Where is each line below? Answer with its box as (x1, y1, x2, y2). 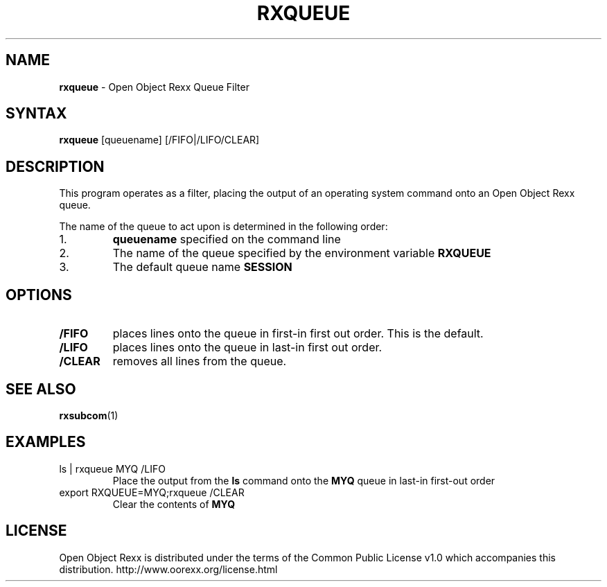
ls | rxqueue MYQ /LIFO (59, 462, 166, 475)
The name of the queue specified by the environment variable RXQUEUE (112, 246, 491, 261)
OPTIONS (6, 286, 72, 304)
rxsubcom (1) (59, 409, 118, 421)
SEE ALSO (6, 380, 76, 398)
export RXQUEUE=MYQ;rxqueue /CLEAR (59, 486, 245, 498)
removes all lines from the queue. (112, 354, 287, 369)
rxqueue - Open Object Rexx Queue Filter (59, 80, 249, 93)
